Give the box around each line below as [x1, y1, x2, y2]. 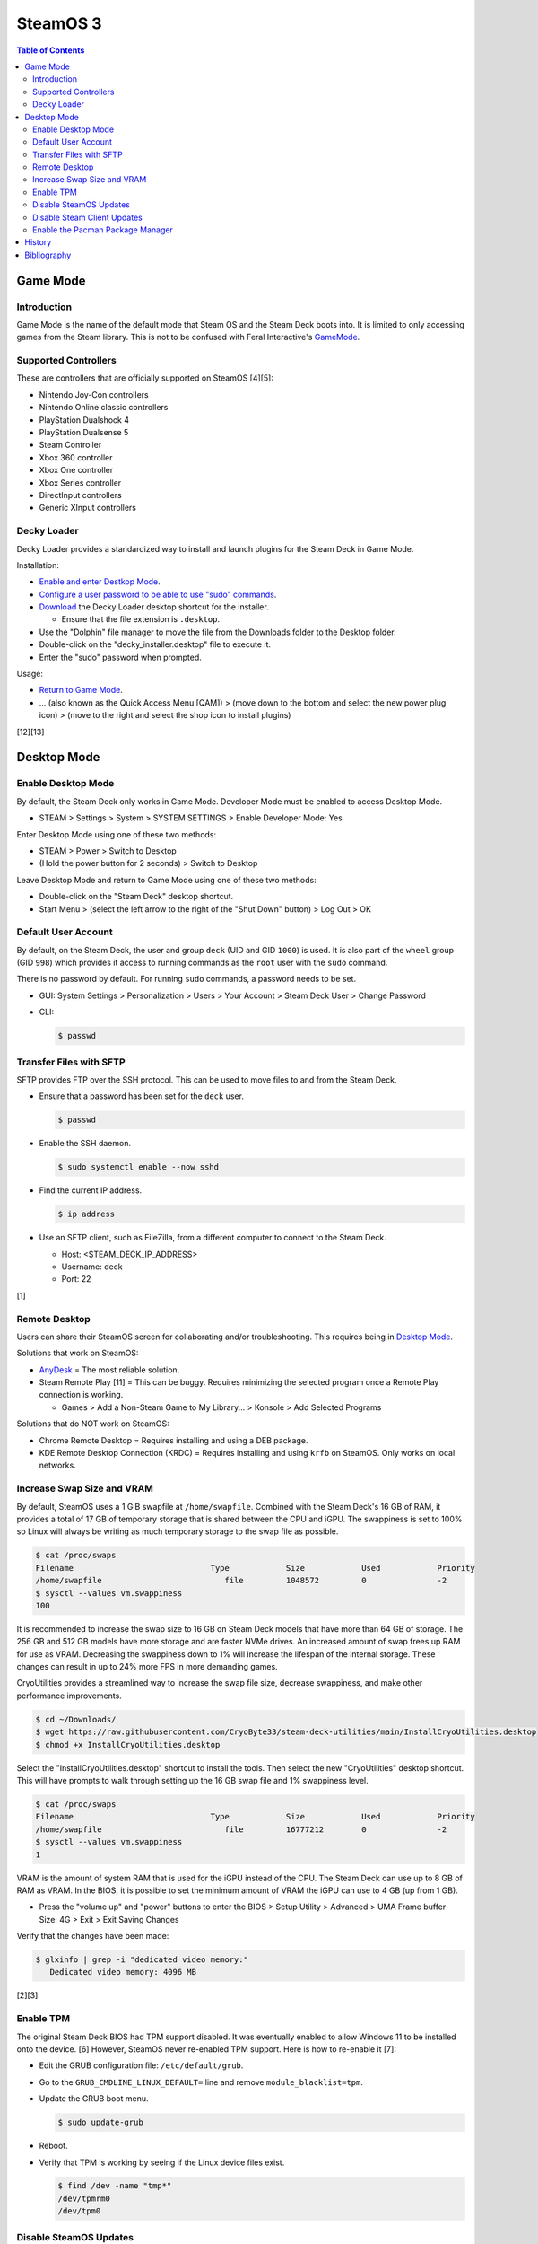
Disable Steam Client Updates [32, 212, 143, 223]
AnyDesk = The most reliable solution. [39, 1364, 180, 1375]
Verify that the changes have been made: [16, 1931, 169, 1942]
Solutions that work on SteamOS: [16, 1347, 139, 1359]
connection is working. [39, 1389, 124, 1400]
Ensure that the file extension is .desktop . [61, 614, 220, 625]
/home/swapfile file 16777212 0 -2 [35, 1824, 447, 1835]
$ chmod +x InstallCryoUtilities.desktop [35, 1740, 221, 1749]
